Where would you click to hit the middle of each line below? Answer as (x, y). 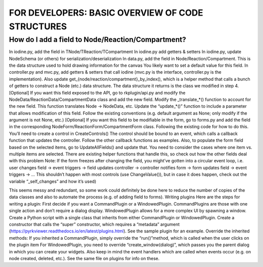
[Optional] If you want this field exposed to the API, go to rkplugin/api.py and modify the (97, 93)
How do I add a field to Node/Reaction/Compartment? (98, 39)
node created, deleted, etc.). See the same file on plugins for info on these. (84, 258)
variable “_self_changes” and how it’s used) (53, 181)
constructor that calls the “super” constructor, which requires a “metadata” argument (94, 224)
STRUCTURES (38, 26)
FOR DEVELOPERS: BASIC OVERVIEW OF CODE (106, 13)
